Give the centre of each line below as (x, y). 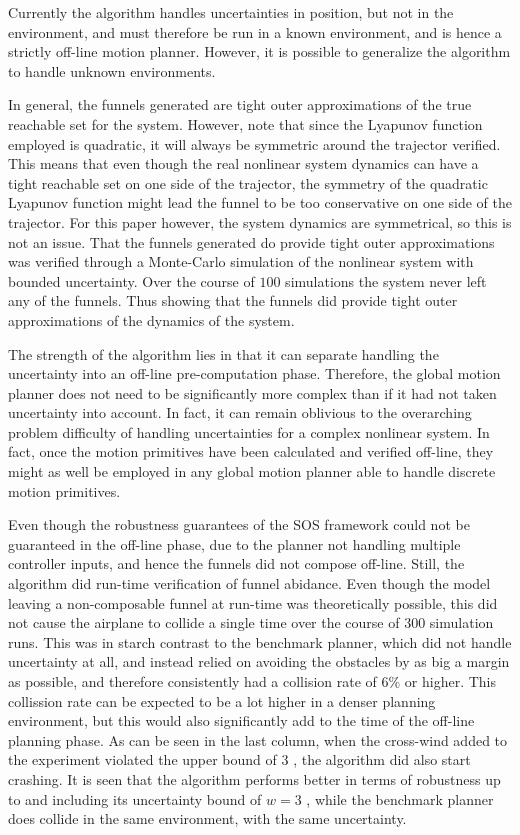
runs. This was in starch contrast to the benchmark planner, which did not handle (260, 641)
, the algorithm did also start (382, 759)
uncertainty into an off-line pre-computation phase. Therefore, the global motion (254, 373)
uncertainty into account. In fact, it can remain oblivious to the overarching (240, 412)
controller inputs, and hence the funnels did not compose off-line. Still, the (236, 563)
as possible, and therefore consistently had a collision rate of (192, 681)
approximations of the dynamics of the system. (151, 319)
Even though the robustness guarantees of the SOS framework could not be (239, 524)
